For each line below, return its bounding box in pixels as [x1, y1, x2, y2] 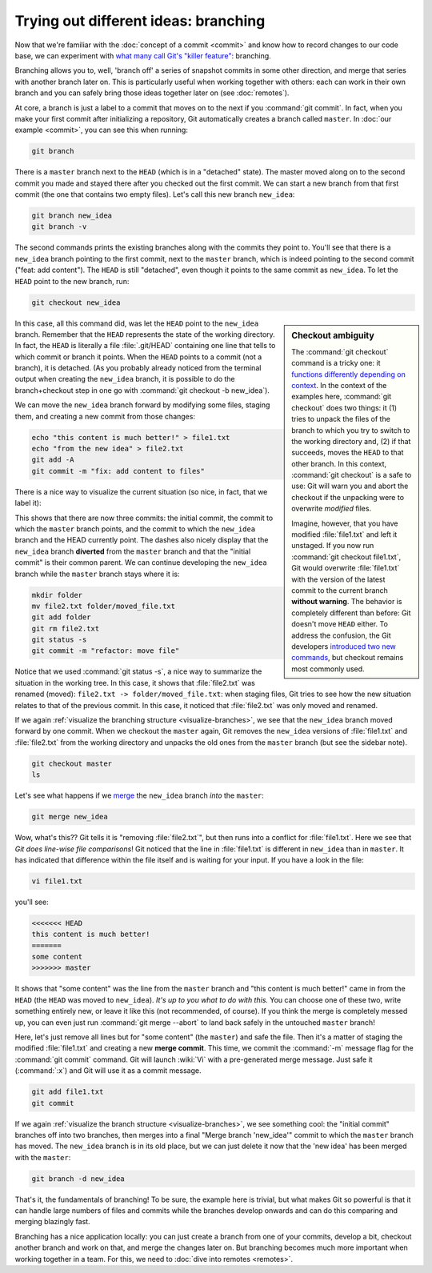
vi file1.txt [31, 876, 83, 886]
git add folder [31, 613, 91, 622]
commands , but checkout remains [291, 653, 404, 663]
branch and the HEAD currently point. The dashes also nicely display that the [14, 535, 269, 545]
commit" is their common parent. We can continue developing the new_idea [14, 558, 267, 567]
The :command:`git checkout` [291, 346, 389, 356]
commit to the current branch [291, 586, 388, 595]
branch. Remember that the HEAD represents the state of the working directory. [14, 329, 275, 339]
